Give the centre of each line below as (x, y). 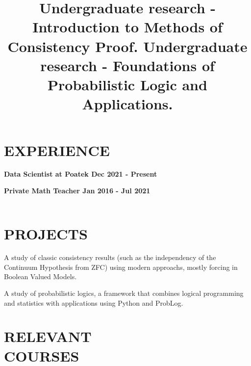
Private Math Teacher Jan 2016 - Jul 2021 (77, 190)
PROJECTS (46, 234)
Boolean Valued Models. (40, 276)
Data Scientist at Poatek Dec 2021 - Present (81, 174)
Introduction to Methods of (127, 27)
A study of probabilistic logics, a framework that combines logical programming (124, 293)
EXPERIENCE (57, 150)
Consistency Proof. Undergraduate (127, 46)
